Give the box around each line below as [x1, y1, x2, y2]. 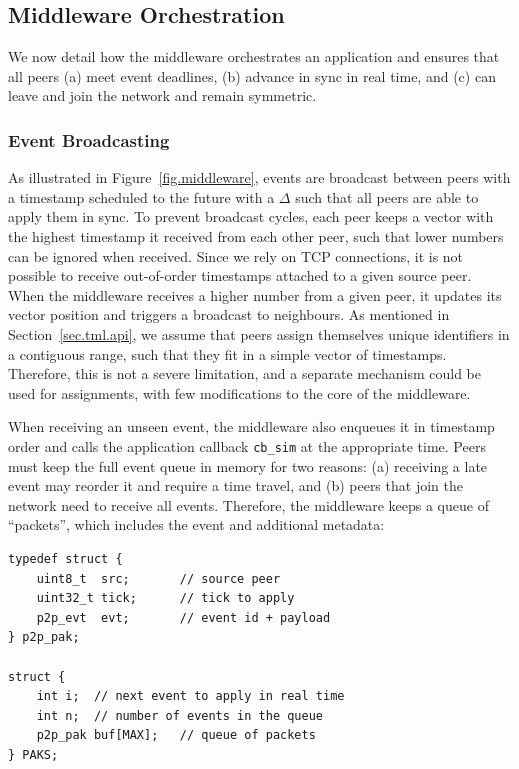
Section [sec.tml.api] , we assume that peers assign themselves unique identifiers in [8, 323, 510, 344]
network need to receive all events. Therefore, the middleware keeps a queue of [8, 494, 489, 515]
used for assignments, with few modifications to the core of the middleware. [8, 382, 471, 403]
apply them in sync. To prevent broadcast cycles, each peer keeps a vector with [8, 206, 494, 227]
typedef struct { [8, 551, 123, 566]
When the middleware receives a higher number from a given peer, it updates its [8, 284, 502, 305]
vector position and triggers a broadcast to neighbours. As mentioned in [8, 304, 450, 325]
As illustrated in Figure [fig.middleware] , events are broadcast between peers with [8, 167, 511, 188]
